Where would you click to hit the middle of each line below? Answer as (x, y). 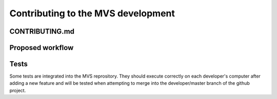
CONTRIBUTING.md (42, 31)
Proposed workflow (42, 48)
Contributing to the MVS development (92, 13)
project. (18, 90)
